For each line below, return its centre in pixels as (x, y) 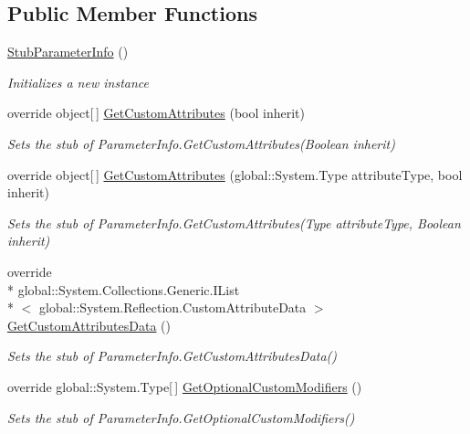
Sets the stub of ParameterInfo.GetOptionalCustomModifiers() (181, 417)
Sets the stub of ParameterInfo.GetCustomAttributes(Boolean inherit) (201, 143)
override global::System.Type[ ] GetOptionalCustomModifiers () (185, 386)
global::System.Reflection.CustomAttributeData (172, 307)
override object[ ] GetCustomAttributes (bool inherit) (156, 113)
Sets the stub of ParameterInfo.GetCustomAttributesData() (172, 356)
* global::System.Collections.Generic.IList (124, 289)
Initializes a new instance (78, 82)
